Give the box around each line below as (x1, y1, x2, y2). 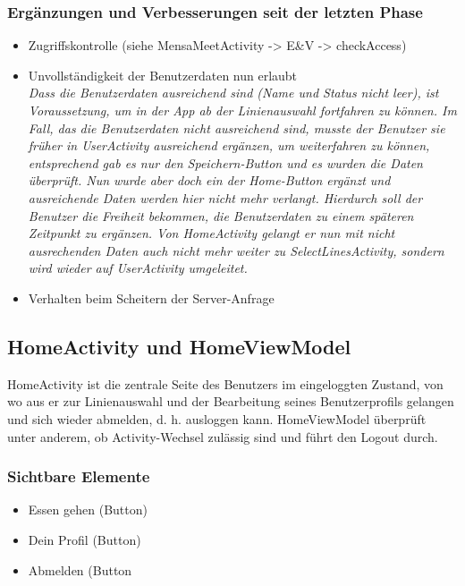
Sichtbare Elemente (7, 465, 150, 488)
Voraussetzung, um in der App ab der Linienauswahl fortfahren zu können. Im (28, 101, 457, 119)
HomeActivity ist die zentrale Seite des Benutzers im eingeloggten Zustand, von (7, 374, 444, 393)
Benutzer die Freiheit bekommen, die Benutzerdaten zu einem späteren (28, 206, 414, 225)
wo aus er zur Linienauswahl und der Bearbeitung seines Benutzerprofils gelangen (7, 392, 454, 411)
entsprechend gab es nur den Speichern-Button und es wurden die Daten (28, 153, 423, 172)
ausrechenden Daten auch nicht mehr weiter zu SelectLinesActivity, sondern (28, 241, 444, 259)
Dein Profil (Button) (28, 530, 141, 548)
